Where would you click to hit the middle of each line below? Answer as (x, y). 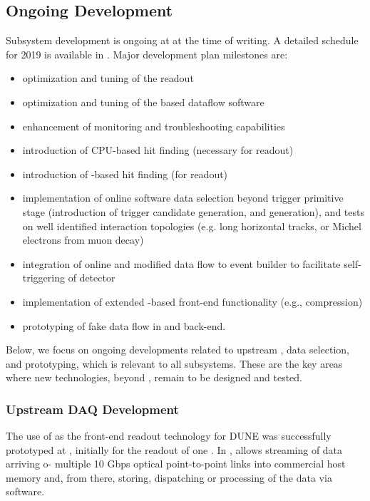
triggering (44, 278)
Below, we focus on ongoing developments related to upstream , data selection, (178, 350)
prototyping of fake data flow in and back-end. (124, 325)
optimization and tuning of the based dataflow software (143, 102)
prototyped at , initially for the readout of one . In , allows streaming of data (174, 449)
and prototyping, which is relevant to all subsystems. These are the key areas (174, 363)
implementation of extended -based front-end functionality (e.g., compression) (192, 301)
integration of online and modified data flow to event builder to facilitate (181, 263)
